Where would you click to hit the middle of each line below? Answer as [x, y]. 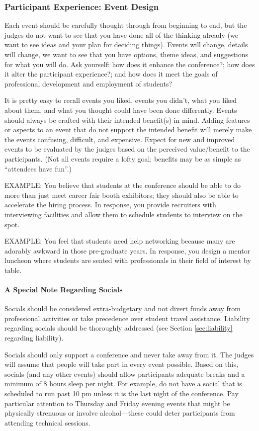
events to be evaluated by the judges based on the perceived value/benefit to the [127, 149]
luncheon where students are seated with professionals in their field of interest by [128, 260]
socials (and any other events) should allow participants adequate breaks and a [125, 374]
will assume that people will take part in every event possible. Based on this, [122, 364]
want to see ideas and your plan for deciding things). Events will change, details [126, 44]
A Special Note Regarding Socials [64, 290]
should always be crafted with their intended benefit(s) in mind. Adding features [127, 120]
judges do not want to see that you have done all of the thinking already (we [121, 35]
